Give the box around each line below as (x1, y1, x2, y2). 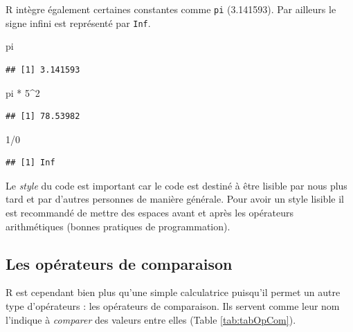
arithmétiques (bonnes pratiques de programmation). (6, 219, 230, 233)
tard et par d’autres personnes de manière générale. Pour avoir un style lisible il (6, 192, 344, 206)
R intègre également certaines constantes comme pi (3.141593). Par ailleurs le (6, 2, 336, 16)
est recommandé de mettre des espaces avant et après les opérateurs (6, 205, 293, 220)
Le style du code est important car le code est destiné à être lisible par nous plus (6, 178, 347, 192)
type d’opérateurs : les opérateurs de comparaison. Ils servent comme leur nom (6, 299, 340, 313)
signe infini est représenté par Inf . (6, 15, 151, 30)
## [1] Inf (6, 158, 55, 168)
